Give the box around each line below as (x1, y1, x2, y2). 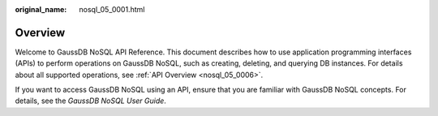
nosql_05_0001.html (79, 5, 145, 14)
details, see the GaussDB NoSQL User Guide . (15, 96, 166, 105)
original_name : (15, 5, 67, 14)
